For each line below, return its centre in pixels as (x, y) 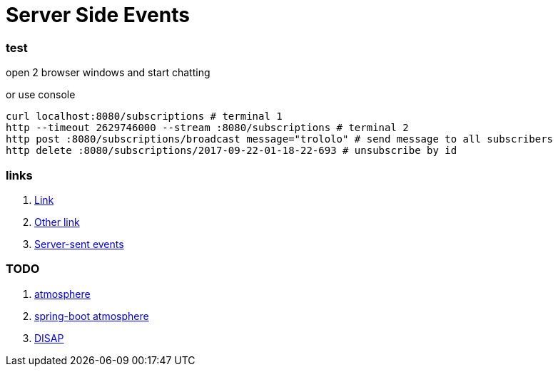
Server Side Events (98, 15)
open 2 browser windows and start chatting (108, 73)
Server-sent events (79, 244)
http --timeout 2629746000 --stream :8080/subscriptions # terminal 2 (207, 128)
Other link (57, 222)
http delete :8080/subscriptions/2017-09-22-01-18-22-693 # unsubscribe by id (232, 151)
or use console (41, 95)
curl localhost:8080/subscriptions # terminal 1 (144, 117)
